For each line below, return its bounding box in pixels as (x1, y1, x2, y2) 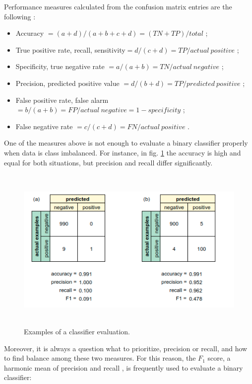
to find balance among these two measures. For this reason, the (4, 353, 196, 363)
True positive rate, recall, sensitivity (15, 44, 126, 55)
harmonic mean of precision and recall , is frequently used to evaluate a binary (4, 362, 243, 373)
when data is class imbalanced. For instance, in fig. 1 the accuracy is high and (4, 147, 241, 157)
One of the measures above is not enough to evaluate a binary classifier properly (4, 138, 248, 148)
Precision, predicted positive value (15, 77, 120, 88)
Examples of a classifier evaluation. (24, 326, 130, 337)
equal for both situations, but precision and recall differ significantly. (4, 157, 213, 167)
